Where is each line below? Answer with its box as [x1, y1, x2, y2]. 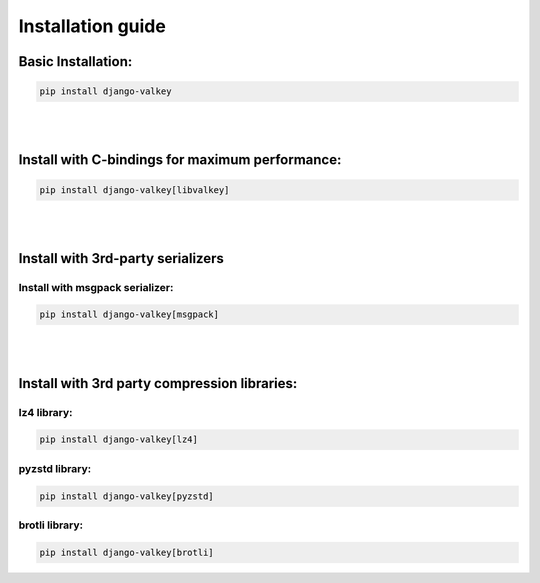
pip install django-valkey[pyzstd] [39, 490, 214, 502]
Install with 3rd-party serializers [18, 250, 225, 267]
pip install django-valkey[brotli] [39, 546, 214, 558]
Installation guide [18, 15, 167, 37]
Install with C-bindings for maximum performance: [18, 151, 342, 169]
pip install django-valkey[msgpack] [39, 309, 220, 320]
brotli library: [18, 518, 84, 532]
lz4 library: [18, 405, 74, 419]
